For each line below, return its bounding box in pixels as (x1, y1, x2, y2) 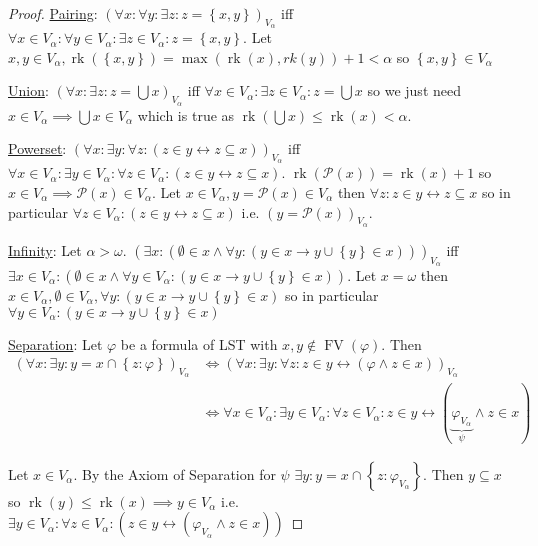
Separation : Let (8, 333, 103, 354)
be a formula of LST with (120, 333, 278, 354)
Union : (8, 80, 49, 101)
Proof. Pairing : (8, 3, 98, 23)
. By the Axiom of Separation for (73, 463, 276, 484)
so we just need (367, 80, 461, 101)
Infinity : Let (8, 239, 82, 260)
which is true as (137, 104, 235, 125)
